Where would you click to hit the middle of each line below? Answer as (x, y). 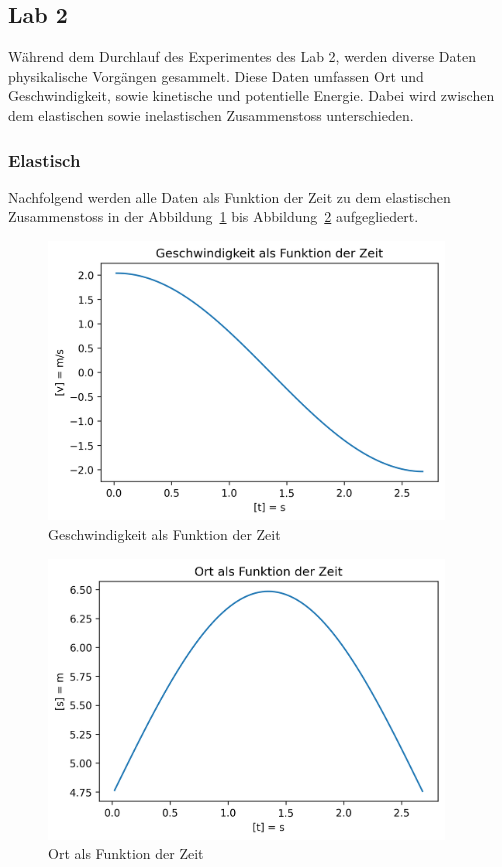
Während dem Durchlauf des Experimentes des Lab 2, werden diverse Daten (242, 56)
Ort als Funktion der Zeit (126, 853)
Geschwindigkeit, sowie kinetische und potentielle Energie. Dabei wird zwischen (251, 95)
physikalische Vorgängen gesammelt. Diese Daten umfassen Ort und (216, 75)
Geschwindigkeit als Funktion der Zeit (164, 533)
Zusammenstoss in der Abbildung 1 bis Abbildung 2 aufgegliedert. (213, 216)
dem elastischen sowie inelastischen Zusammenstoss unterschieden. (211, 114)
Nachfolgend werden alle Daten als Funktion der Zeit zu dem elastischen (229, 196)
